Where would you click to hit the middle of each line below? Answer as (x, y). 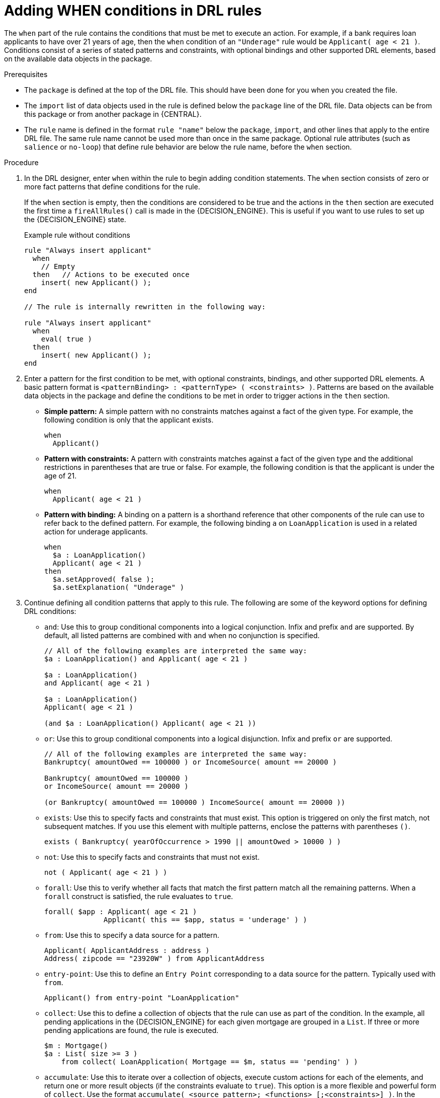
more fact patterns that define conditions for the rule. (112, 186)
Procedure (21, 162)
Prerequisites (26, 74)
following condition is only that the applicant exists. (129, 420)
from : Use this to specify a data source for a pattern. (132, 935)
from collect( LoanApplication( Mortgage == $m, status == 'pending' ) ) (209, 1061)
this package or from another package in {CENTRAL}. (113, 114)
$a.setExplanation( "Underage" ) (118, 587)
